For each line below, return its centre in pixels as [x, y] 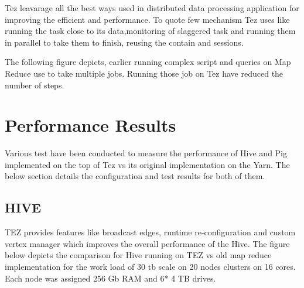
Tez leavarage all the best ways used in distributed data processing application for [152, 8]
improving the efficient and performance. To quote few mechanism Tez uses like [147, 19]
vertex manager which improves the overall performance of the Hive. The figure [147, 243]
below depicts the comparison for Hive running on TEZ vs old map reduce [138, 255]
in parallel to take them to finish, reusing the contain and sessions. [124, 42]
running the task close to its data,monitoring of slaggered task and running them [150, 31]
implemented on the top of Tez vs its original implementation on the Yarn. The [147, 164]
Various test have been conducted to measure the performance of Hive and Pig [146, 153]
